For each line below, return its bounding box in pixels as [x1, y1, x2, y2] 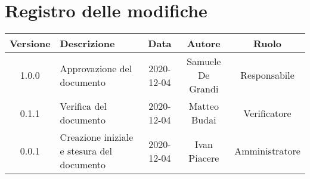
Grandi [189, 82, 219, 96]
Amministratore [234, 144, 300, 158]
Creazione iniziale [60, 130, 134, 144]
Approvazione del [60, 61, 132, 75]
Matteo [188, 99, 219, 113]
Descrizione [60, 36, 115, 51]
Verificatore [243, 106, 292, 120]
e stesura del [60, 144, 112, 158]
